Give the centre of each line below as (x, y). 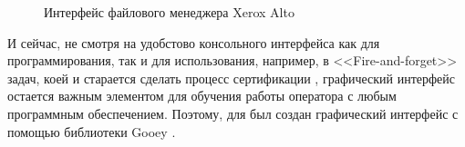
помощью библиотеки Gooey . (92, 131)
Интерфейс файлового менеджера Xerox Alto (169, 12)
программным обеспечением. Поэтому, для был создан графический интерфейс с (233, 113)
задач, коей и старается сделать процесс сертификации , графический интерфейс (232, 78)
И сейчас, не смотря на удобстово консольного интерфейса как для (194, 42)
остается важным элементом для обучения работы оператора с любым (202, 96)
